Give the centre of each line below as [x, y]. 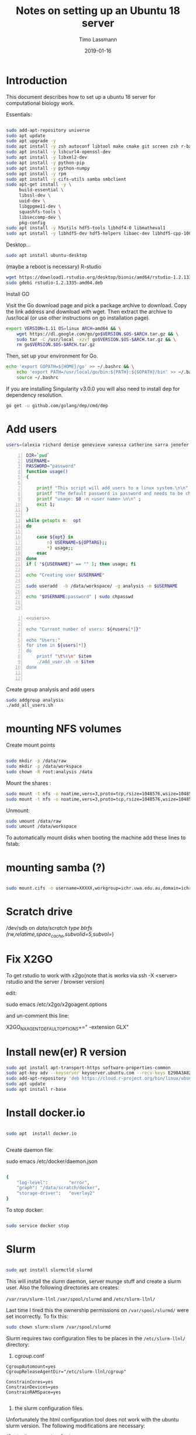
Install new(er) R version [66, 1052]
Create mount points [31, 745]
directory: [18, 1344]
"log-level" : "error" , [53, 1182]
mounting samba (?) [56, 868]
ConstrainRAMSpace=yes [34, 1392]
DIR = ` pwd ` [38, 455]
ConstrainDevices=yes [32, 1387]
